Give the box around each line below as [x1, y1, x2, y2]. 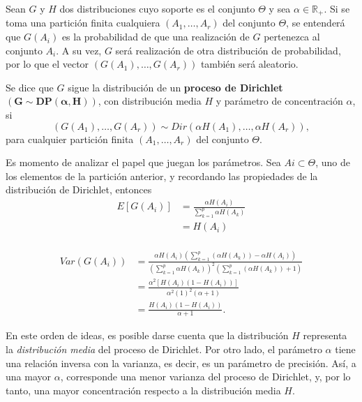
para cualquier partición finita [6, 131, 134, 146]
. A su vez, [56, 43, 102, 57]
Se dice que [6, 80, 54, 94]
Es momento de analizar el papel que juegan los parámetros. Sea [6, 155, 281, 170]
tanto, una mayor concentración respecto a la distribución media [6, 382, 281, 397]
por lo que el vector [6, 57, 89, 71]
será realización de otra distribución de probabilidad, [115, 43, 341, 57]
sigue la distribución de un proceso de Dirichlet [68, 80, 283, 94]
